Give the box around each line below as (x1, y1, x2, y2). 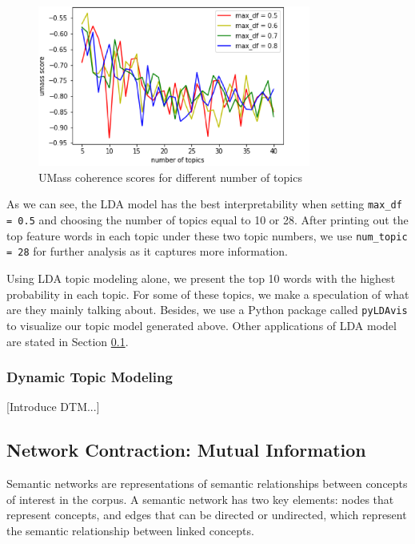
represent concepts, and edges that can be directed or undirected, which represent (6, 506, 407, 523)
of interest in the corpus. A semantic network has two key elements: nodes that (6, 490, 394, 507)
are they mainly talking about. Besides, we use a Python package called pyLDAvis (6, 301, 408, 318)
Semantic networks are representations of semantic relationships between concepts (6, 475, 408, 492)
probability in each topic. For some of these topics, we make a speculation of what (6, 285, 409, 302)
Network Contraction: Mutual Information (6, 437, 366, 462)
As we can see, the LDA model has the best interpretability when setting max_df (6, 195, 402, 212)
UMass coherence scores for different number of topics (38, 168, 302, 185)
